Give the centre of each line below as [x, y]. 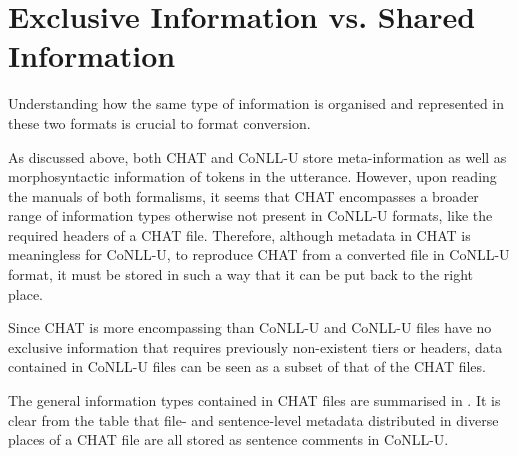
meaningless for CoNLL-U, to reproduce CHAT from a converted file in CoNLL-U [259, 254]
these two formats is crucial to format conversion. [159, 122]
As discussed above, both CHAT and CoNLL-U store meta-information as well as [257, 156]
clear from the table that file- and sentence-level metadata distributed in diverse [253, 419]
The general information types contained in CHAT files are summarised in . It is [254, 400]
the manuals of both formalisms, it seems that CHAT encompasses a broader [243, 195]
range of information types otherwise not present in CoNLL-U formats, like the [250, 215]
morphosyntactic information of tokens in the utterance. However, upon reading [252, 176]
